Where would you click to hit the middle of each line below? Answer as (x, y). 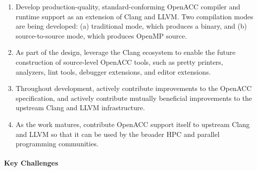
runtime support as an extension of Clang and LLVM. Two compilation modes (134, 16)
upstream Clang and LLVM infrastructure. (80, 107)
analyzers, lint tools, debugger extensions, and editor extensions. (113, 71)
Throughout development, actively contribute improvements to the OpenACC (133, 88)
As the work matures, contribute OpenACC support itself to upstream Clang (133, 124)
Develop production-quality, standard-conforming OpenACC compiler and (128, 6)
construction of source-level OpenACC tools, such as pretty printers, (119, 62)
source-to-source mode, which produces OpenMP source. (101, 35)
